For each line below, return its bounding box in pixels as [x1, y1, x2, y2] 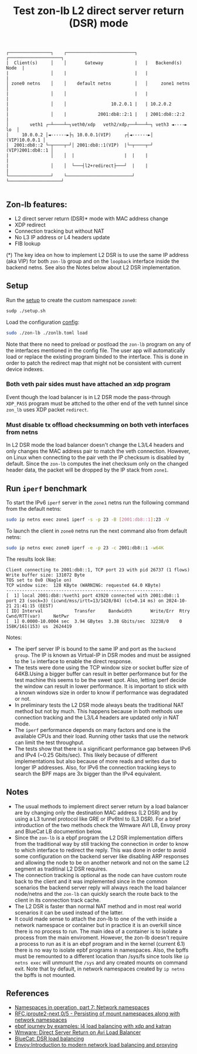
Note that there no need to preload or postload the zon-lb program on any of [6, 340, 191, 347]
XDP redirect [14, 222, 46, 228]
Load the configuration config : [6, 319, 80, 326]
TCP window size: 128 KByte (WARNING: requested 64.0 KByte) [6, 582, 161, 588]
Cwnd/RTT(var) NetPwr [6, 613, 69, 619]
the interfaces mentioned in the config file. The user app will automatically [6, 347, 186, 354]
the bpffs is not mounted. [14, 971, 76, 978]
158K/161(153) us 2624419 [6, 623, 72, 630]
